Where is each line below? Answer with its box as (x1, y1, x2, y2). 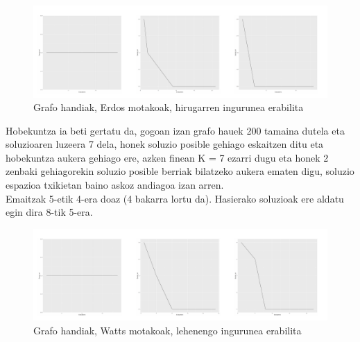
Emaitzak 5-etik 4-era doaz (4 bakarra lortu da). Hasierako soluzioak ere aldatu (6, 191, 344, 205)
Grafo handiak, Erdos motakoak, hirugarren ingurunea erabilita (33, 100, 304, 114)
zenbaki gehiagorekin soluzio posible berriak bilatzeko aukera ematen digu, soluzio (6, 164, 354, 178)
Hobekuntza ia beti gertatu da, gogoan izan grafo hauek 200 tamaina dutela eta (6, 123, 345, 137)
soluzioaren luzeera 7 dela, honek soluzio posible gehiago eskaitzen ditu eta (6, 137, 324, 151)
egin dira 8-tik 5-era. (6, 205, 93, 219)
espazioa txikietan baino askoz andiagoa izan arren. (6, 178, 224, 192)
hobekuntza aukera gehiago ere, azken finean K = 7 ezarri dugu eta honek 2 (6, 150, 329, 164)
